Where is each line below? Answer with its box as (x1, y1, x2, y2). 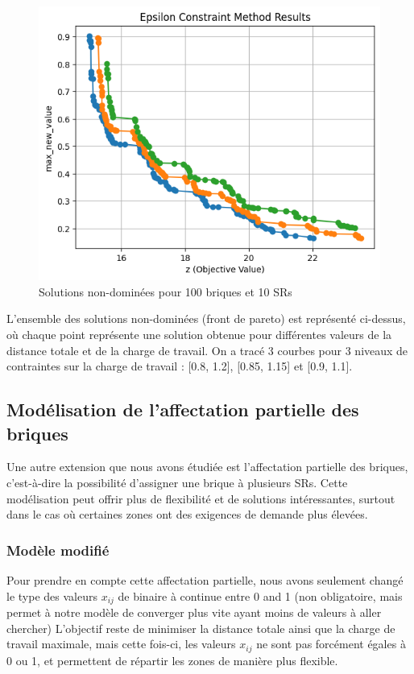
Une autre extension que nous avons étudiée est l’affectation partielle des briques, (6, 458, 408, 475)
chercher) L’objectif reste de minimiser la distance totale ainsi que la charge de (6, 619, 395, 636)
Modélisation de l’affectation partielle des (6, 397, 359, 422)
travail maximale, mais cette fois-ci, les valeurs (6, 635, 236, 652)
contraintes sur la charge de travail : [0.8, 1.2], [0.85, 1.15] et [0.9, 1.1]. (6, 358, 353, 374)
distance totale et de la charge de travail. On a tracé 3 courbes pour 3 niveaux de (6, 341, 408, 358)
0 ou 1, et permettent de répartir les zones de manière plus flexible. (6, 651, 338, 668)
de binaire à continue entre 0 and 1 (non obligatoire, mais (118, 587, 403, 604)
